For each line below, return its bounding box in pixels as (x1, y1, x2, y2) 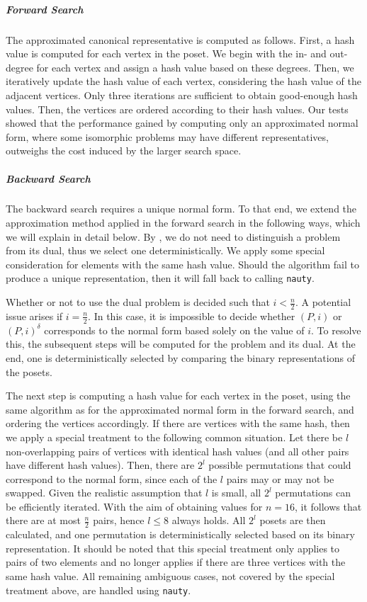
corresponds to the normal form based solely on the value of (44, 322, 305, 337)
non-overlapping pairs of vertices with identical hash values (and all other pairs (6, 443, 349, 458)
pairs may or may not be (226, 471, 334, 486)
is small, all (211, 485, 261, 500)
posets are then (259, 513, 326, 528)
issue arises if (6, 308, 63, 323)
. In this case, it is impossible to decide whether (88, 308, 295, 323)
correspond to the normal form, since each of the (6, 471, 218, 486)
